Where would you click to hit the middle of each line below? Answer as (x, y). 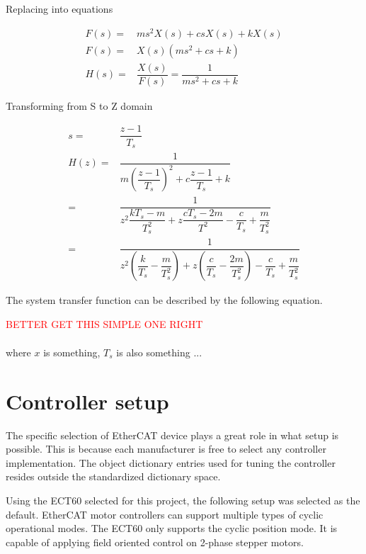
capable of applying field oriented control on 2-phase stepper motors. (155, 542)
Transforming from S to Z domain (79, 105)
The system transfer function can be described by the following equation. (164, 300)
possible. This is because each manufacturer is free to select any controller (166, 449)
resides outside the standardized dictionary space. (113, 476)
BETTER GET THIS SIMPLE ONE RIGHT (104, 323)
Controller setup (87, 401)
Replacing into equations (59, 9)
